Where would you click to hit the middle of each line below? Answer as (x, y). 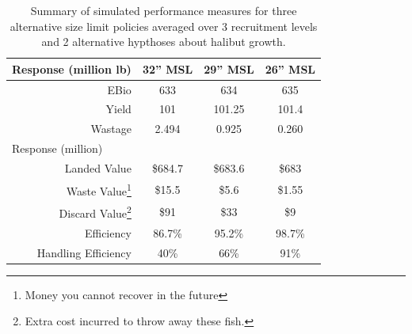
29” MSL (229, 68)
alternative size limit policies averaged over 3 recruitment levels (164, 26)
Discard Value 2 (95, 212)
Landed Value (98, 168)
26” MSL (290, 68)
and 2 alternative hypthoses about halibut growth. (164, 42)
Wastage (111, 129)
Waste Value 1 (99, 189)
